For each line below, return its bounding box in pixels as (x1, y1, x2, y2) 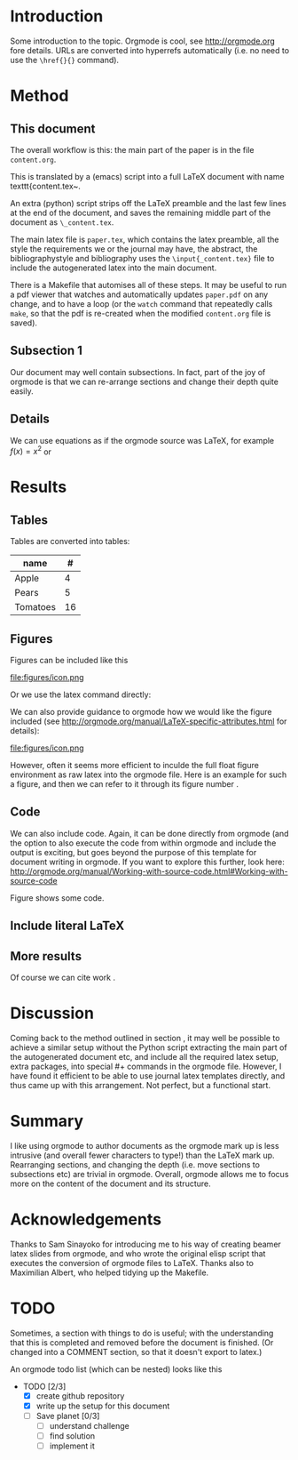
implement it (49, 1440, 96, 1451)
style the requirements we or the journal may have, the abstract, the (10, 243, 258, 254)
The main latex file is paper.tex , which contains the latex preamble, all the (10, 234, 279, 245)
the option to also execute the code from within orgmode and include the (10, 838, 277, 848)
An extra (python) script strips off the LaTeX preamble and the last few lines (10, 197, 286, 208)
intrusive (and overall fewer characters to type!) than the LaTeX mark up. (10, 1150, 275, 1160)
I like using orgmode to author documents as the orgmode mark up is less (10, 1140, 279, 1151)
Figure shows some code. (10, 892, 105, 903)
